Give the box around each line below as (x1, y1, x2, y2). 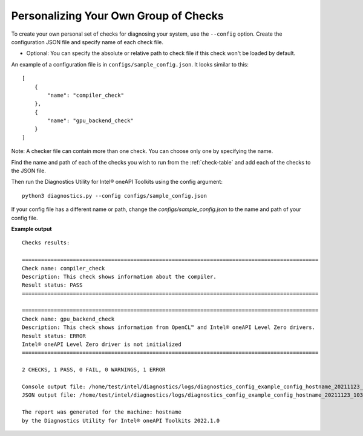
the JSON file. (11, 167, 47, 175)
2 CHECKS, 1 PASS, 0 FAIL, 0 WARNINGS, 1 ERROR (22, 366, 166, 373)
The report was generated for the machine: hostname (22, 409, 181, 415)
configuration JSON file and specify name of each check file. (11, 38, 163, 45)
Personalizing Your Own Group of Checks (11, 9, 224, 22)
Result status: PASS (22, 282, 83, 288)
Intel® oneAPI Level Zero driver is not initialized (22, 341, 181, 348)
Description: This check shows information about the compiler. (22, 273, 217, 280)
